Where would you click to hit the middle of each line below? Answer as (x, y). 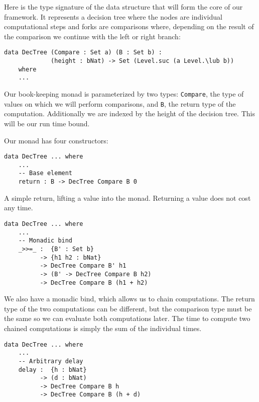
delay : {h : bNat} (52, 370)
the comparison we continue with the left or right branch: (92, 36)
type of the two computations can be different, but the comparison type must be (128, 308)
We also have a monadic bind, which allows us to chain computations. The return (129, 299)
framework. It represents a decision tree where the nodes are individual (113, 16)
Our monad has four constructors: (56, 140)
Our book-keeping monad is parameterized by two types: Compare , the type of (124, 94)
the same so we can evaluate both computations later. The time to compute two (127, 318)
